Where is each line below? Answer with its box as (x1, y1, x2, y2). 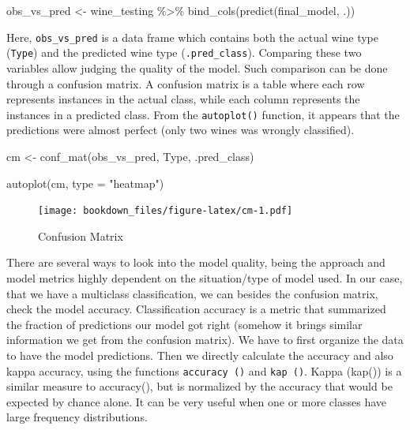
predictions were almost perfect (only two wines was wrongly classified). (6, 122, 355, 138)
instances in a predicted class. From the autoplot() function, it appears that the (6, 106, 400, 122)
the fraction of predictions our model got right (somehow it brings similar (6, 316, 363, 332)
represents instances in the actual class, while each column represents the (6, 91, 360, 107)
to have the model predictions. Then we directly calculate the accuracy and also (6, 346, 393, 363)
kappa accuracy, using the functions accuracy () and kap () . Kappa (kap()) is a (6, 362, 402, 379)
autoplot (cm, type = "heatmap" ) (6, 174, 164, 191)
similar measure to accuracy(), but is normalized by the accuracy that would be (6, 378, 393, 394)
